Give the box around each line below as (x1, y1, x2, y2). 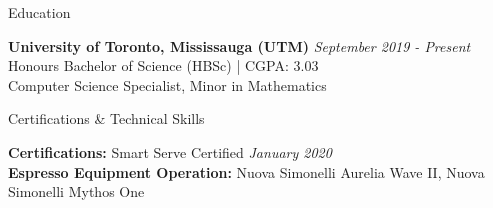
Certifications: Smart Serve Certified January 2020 (8, 141, 332, 162)
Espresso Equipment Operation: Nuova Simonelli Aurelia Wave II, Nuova (8, 161, 485, 182)
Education (8, 2, 71, 22)
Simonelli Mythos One (8, 181, 145, 202)
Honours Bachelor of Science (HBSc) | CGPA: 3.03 (8, 55, 319, 76)
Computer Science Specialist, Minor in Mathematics (8, 74, 327, 95)
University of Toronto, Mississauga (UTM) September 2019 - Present (8, 35, 471, 56)
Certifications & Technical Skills (8, 108, 205, 129)
